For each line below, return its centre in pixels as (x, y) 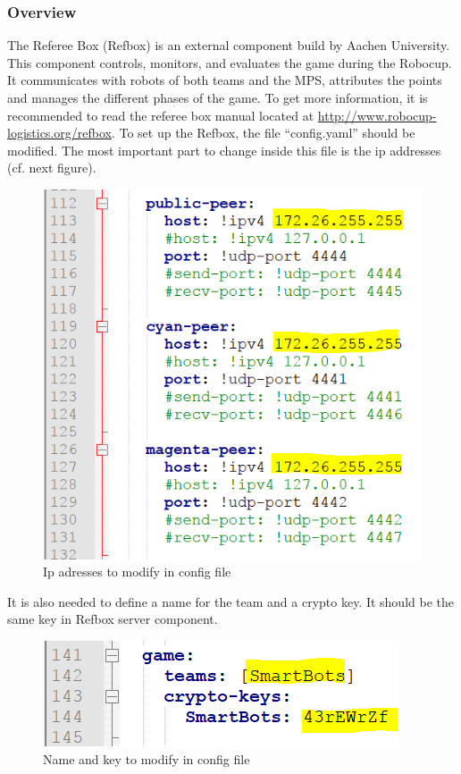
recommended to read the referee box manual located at (161, 115)
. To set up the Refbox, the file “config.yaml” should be (263, 133)
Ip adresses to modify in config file (137, 572)
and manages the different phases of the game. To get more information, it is (218, 97)
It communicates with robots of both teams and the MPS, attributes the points (225, 80)
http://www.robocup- (377, 115)
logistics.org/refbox (59, 133)
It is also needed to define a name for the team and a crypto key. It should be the (230, 601)
